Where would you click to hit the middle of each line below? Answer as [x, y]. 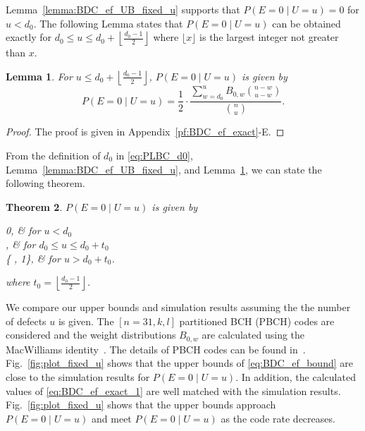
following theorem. [45, 183]
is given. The [86, 321]
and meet [112, 418]
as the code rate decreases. [278, 418]
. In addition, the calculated [296, 376]
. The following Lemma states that [108, 23]
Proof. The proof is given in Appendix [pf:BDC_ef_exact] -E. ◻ [145, 132]
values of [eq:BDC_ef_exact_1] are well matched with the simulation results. [173, 390]
